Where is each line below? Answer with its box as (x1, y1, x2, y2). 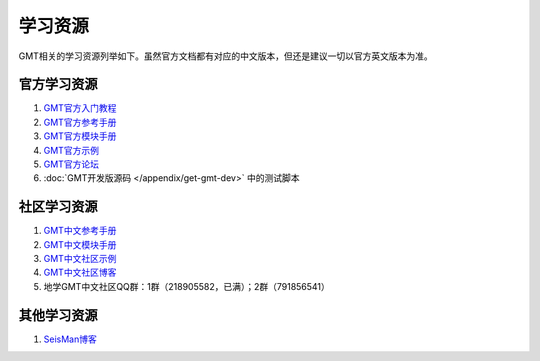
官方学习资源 (18, 76, 98, 93)
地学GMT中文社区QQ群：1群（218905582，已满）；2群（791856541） (43, 280, 330, 292)
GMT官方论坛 (43, 158, 100, 170)
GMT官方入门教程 (43, 102, 117, 114)
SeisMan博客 (43, 333, 97, 345)
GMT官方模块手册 (43, 130, 117, 142)
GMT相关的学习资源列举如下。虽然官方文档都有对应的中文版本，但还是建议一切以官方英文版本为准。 (18, 50, 434, 62)
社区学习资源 (18, 198, 98, 215)
